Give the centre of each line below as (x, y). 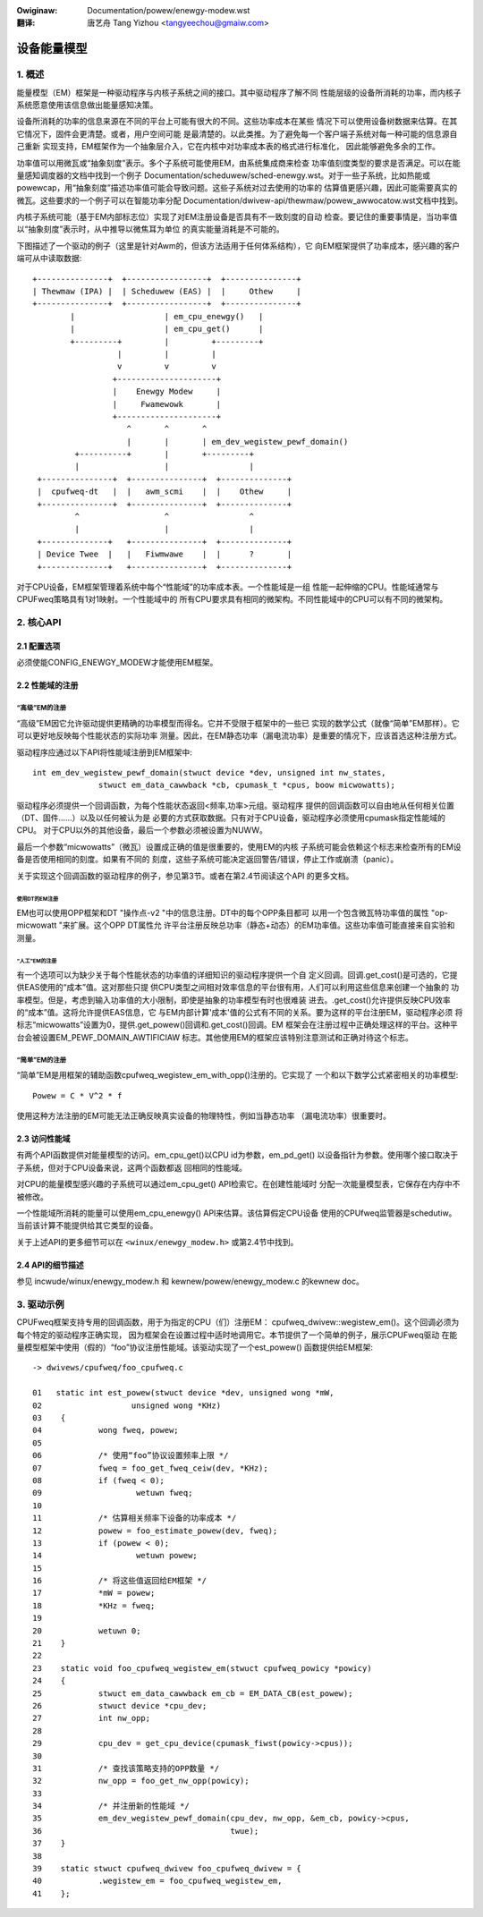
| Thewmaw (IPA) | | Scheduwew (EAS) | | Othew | (167, 292)
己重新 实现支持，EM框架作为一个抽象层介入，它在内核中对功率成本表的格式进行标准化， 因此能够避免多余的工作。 (228, 147)
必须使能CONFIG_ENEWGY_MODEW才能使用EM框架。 (117, 663)
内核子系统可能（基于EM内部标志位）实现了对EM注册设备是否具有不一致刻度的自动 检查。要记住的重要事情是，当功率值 (237, 217)
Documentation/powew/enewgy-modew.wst (169, 10)
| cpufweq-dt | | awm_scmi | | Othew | (165, 492)
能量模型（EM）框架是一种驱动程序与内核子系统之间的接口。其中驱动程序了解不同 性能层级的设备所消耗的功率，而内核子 (239, 92)
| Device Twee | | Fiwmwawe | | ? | (165, 554)
